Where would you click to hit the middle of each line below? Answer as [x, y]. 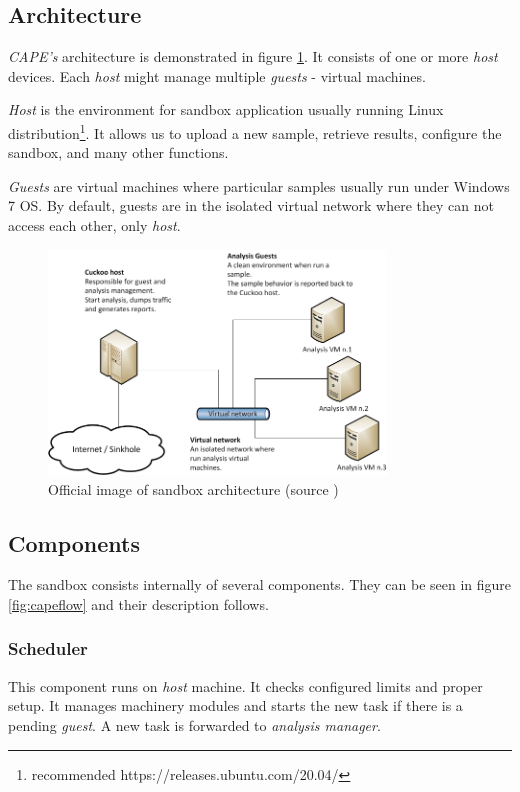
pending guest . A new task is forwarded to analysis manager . [194, 724]
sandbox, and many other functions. [118, 152]
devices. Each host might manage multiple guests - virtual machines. [217, 75]
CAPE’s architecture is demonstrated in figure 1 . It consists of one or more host [253, 56]
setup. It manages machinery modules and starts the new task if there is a [235, 705]
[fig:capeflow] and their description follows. [138, 603]
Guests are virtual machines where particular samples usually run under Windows [259, 185]
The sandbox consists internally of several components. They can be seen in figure [260, 584]
